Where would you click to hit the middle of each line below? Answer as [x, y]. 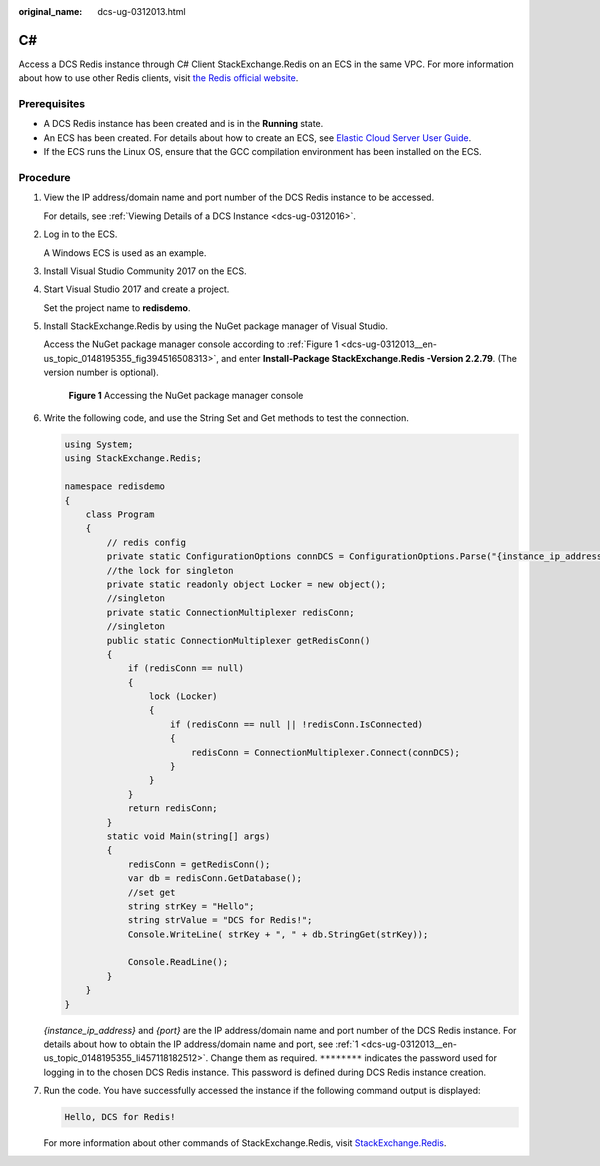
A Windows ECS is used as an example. [125, 252]
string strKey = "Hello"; [191, 906]
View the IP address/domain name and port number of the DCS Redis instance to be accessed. [239, 197]
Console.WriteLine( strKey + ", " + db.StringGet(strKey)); [278, 934]
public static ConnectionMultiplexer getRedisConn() [238, 640]
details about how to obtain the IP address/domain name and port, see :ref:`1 [201, 1044]
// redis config [146, 542]
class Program [120, 514]
